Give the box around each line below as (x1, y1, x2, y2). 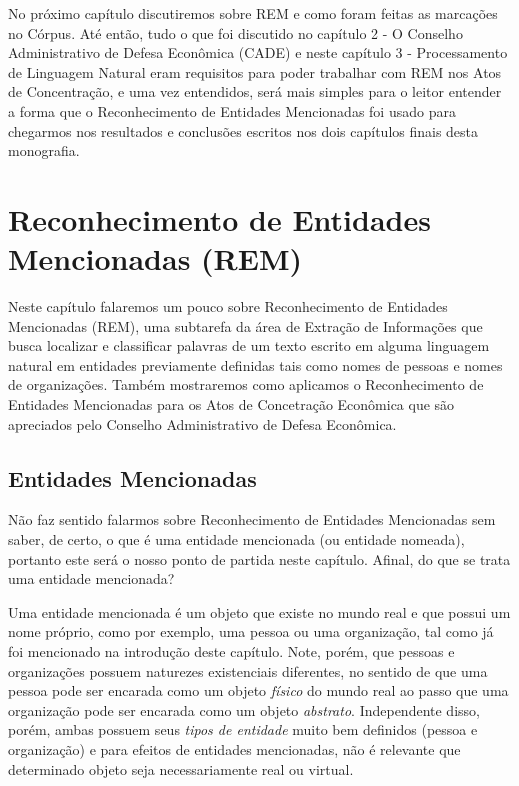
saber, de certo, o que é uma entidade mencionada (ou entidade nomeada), (8, 529, 465, 550)
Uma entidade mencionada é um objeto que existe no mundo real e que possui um (8, 601, 511, 622)
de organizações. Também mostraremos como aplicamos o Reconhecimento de (8, 374, 484, 395)
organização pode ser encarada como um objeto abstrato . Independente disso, (8, 699, 480, 720)
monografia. (8, 140, 80, 161)
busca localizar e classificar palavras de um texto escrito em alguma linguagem (8, 335, 490, 356)
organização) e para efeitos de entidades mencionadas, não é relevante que (8, 738, 461, 759)
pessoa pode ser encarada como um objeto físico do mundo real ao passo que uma (8, 680, 509, 701)
